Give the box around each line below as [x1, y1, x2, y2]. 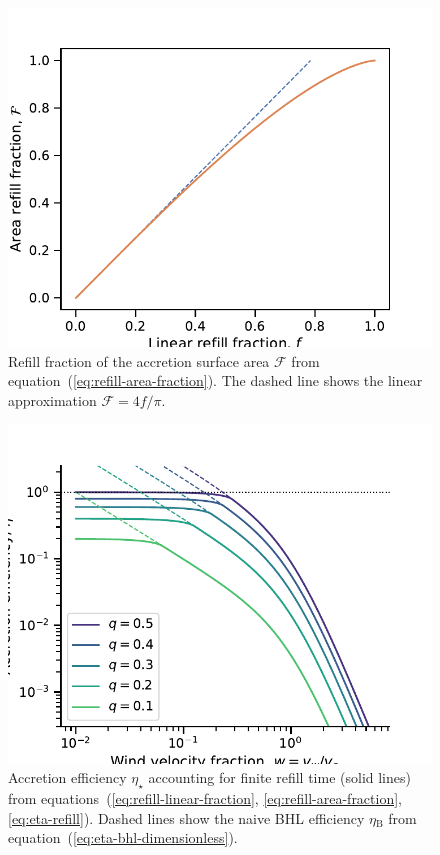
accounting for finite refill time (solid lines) [148, 767, 411, 788]
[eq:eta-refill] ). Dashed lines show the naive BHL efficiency [8, 807, 365, 828]
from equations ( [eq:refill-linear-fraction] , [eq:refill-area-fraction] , [8, 788, 403, 809]
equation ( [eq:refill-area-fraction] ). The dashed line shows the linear [8, 370, 423, 391]
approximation [8, 389, 97, 410]
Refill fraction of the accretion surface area [8, 350, 270, 371]
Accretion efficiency [8, 767, 127, 788]
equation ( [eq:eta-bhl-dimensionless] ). [8, 827, 238, 848]
